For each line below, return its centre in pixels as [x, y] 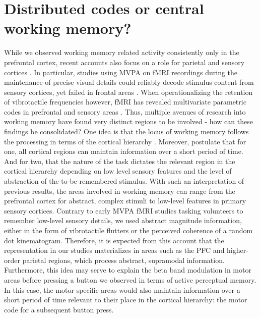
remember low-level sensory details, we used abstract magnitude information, [123, 220]
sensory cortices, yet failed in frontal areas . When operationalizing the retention [128, 92]
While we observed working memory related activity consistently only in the [122, 52]
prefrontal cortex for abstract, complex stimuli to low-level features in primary [125, 201]
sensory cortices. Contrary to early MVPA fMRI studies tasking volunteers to [124, 210]
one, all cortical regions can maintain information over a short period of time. [124, 151]
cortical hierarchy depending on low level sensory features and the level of [118, 171]
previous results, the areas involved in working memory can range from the [120, 191]
